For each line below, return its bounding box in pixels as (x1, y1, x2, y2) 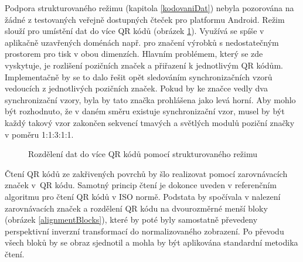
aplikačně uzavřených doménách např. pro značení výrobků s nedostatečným (5, 36, 279, 48)
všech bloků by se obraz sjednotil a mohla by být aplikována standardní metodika (5, 236, 298, 249)
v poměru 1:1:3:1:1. (5, 128, 74, 140)
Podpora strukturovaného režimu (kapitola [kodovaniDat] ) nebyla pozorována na (5, 2, 294, 13)
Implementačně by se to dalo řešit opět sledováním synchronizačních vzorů (5, 70, 273, 83)
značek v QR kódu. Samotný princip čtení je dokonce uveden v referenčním (5, 179, 277, 191)
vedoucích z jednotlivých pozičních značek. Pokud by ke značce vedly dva (5, 82, 268, 94)
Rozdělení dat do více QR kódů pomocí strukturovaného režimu (28, 148, 258, 160)
